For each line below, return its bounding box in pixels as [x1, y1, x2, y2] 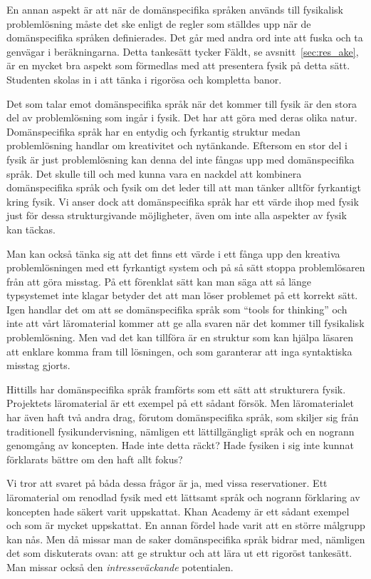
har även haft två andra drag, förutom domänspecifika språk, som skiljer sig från [6, 410, 359, 425]
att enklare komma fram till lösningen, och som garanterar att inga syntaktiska [6, 343, 352, 358]
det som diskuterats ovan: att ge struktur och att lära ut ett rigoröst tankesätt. [6, 545, 352, 560]
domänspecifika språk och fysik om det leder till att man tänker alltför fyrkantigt [6, 180, 361, 195]
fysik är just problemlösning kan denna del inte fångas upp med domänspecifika [6, 151, 355, 166]
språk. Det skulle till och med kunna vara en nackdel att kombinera [6, 166, 302, 181]
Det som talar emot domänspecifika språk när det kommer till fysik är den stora [6, 96, 357, 111]
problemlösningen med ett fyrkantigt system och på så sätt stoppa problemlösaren [6, 260, 365, 275]
